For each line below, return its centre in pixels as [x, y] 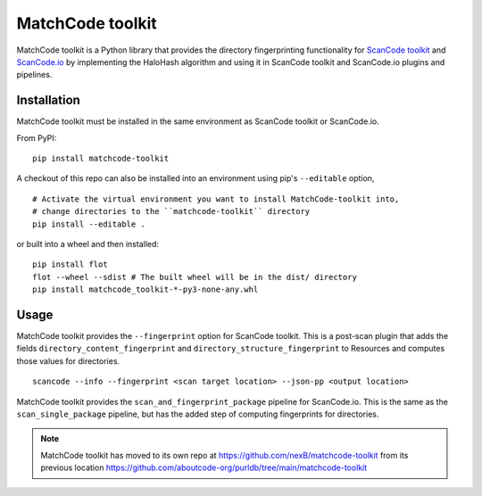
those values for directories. [68, 360]
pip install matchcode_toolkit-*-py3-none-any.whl [145, 289]
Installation [48, 100]
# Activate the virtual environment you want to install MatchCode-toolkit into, [216, 199]
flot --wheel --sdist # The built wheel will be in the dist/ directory [195, 277]
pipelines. [34, 75]
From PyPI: [37, 137]
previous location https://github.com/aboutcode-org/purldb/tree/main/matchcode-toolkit [204, 467]
